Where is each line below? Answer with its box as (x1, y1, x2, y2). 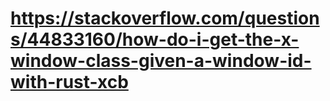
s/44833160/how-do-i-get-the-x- (10, 28, 300, 51)
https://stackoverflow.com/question (10, 7, 320, 30)
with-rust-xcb (10, 71, 129, 94)
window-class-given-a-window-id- (10, 50, 312, 72)
